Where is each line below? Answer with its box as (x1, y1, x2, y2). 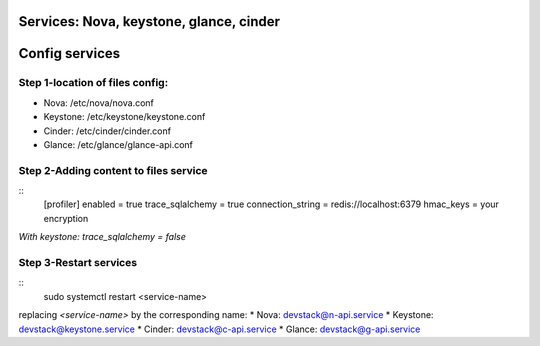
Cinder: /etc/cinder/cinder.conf (43, 125, 172, 137)
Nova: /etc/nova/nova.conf (43, 96, 155, 109)
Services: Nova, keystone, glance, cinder (18, 13, 280, 30)
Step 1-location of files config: (18, 76, 169, 90)
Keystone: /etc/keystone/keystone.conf (43, 111, 206, 123)
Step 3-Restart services (18, 256, 138, 270)
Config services (18, 45, 121, 62)
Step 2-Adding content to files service (18, 163, 209, 177)
